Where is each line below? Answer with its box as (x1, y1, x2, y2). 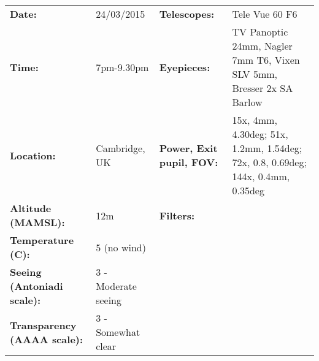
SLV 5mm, (232, 67, 278, 81)
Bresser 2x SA (232, 81, 293, 95)
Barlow (232, 95, 263, 109)
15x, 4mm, (232, 113, 277, 127)
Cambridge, (96, 141, 145, 155)
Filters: (159, 208, 195, 222)
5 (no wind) (96, 240, 146, 254)
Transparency (10, 317, 77, 332)
